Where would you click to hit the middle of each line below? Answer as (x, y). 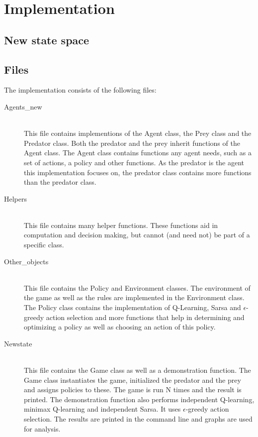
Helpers (16, 198)
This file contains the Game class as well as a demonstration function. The (137, 370)
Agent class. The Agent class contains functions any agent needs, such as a (138, 153)
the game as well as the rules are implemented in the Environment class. (134, 297)
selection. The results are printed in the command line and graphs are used (138, 418)
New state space (47, 40)
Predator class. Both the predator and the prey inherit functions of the (132, 143)
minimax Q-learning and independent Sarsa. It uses (102, 409)
